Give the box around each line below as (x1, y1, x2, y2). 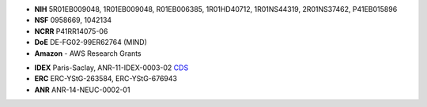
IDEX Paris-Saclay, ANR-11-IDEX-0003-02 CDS (34, 63, 189, 72)
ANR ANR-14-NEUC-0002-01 (34, 85, 130, 94)
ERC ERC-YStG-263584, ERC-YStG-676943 (34, 74, 178, 83)
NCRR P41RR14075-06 (34, 26, 108, 35)
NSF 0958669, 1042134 (34, 16, 112, 25)
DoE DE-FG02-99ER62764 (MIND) (34, 38, 148, 47)
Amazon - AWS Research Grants (34, 48, 142, 58)
